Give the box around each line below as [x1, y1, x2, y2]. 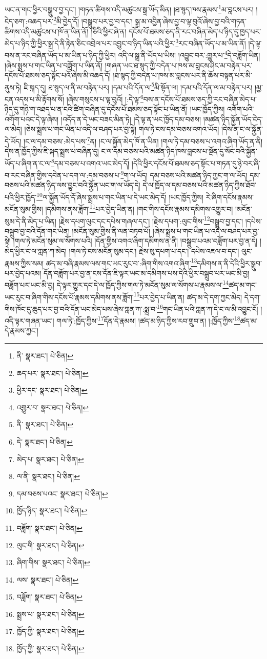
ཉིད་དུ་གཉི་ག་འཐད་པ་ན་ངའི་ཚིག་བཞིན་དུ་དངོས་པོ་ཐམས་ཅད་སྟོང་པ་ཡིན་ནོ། [5, 104, 188, 114]
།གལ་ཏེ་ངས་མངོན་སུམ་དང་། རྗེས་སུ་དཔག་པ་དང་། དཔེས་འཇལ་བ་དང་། [69, 245, 239, 256]
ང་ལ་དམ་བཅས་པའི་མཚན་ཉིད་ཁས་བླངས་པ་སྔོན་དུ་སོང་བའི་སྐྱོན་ [101, 146, 257, 156]
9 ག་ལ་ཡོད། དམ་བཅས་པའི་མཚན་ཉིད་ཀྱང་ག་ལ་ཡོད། [120, 168, 248, 180]
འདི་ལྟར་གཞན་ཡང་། [5, 315, 54, 326]
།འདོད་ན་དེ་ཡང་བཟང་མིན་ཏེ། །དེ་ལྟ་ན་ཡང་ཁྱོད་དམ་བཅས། [60, 113, 201, 124]
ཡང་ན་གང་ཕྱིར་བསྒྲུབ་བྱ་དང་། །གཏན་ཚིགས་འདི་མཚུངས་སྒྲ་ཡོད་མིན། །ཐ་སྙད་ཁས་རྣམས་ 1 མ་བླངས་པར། [5, 3, 254, 14]
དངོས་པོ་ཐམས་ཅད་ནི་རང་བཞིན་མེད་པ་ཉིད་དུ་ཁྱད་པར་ [129, 26, 261, 36]
